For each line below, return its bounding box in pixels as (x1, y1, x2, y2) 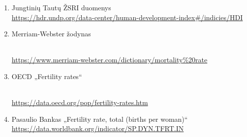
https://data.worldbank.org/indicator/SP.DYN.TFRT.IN (11, 123, 184, 134)
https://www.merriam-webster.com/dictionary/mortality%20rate (11, 55, 208, 65)
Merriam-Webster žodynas (11, 28, 91, 39)
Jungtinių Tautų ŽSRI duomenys (11, 2, 111, 12)
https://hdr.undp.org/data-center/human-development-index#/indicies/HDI (11, 12, 243, 22)
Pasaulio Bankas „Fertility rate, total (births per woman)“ (11, 113, 188, 124)
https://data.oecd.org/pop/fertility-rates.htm (11, 97, 148, 108)
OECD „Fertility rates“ (11, 71, 82, 81)
